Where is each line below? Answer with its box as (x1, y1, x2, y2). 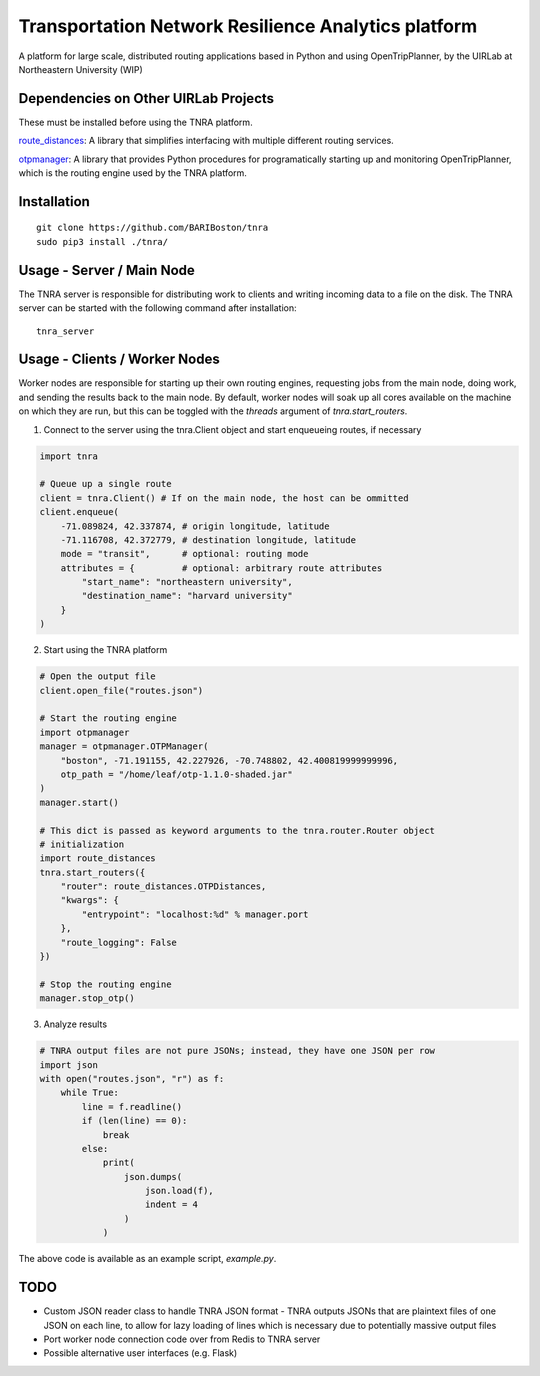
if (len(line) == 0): (81, 1115, 188, 1127)
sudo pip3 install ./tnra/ (36, 236, 169, 247)
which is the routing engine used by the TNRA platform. (18, 167, 247, 179)
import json (39, 1059, 99, 1070)
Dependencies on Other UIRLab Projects (18, 90, 275, 107)
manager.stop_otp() (39, 993, 135, 1004)
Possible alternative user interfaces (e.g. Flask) (43, 1347, 238, 1359)
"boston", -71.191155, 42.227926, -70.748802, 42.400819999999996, (60, 755, 399, 766)
